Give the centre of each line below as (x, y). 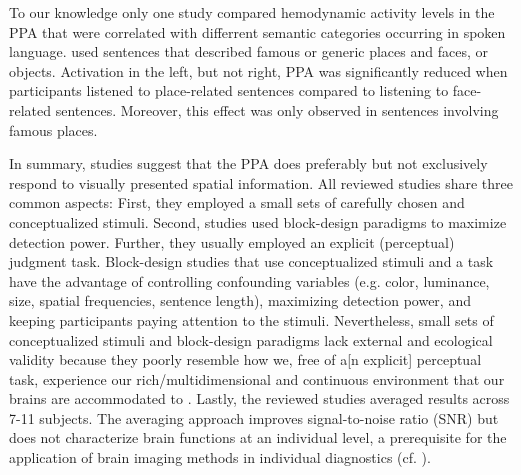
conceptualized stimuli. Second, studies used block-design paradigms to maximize (258, 221)
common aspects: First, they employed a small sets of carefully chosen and (237, 202)
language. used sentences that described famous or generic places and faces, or (248, 51)
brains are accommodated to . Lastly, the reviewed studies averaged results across (259, 398)
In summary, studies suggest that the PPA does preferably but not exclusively (248, 163)
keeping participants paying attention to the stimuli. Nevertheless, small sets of (251, 319)
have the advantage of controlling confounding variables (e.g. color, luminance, (249, 280)
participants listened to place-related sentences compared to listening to (229, 90)
